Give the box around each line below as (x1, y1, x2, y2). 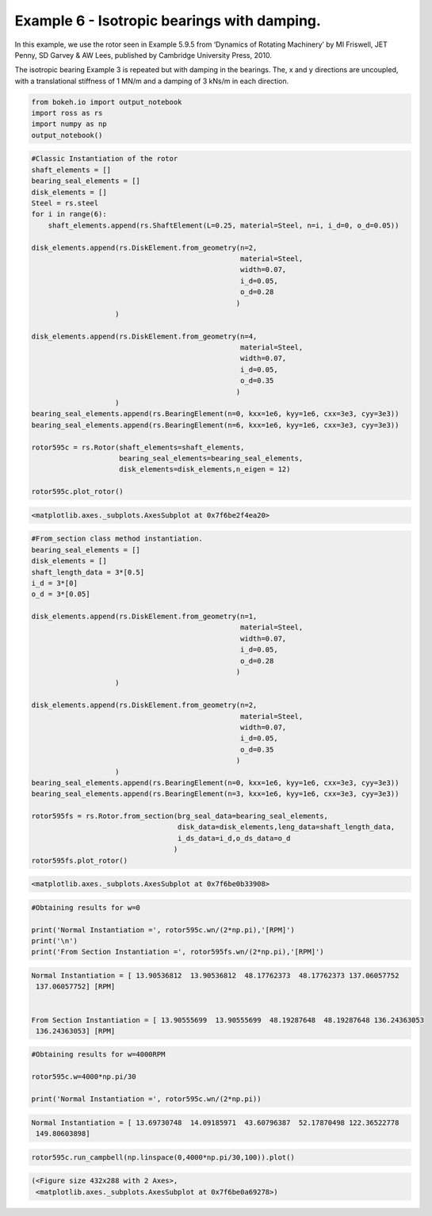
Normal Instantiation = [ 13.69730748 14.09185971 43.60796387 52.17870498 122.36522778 (31, 1118, 400, 1127)
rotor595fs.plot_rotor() (31, 856, 128, 865)
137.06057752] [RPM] (36, 982, 116, 991)
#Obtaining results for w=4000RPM (31, 1050, 166, 1059)
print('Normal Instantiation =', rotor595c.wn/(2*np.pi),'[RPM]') (31, 925, 295, 935)
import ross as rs (31, 109, 103, 118)
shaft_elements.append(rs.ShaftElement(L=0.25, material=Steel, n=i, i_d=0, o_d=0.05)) (48, 220, 400, 230)
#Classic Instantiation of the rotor (31, 155, 178, 163)
